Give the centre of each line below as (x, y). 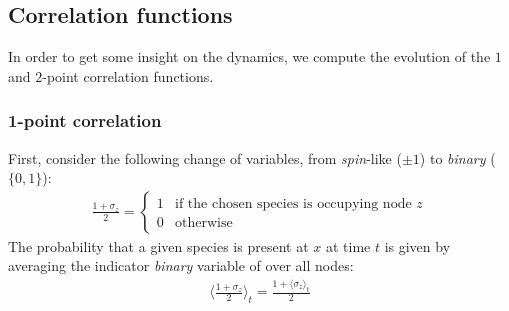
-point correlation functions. (128, 75)
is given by (417, 245)
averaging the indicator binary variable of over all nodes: (181, 265)
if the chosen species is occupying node (293, 203)
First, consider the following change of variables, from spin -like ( (205, 157)
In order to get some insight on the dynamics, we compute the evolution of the (249, 56)
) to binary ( (457, 157)
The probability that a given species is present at (158, 245)
